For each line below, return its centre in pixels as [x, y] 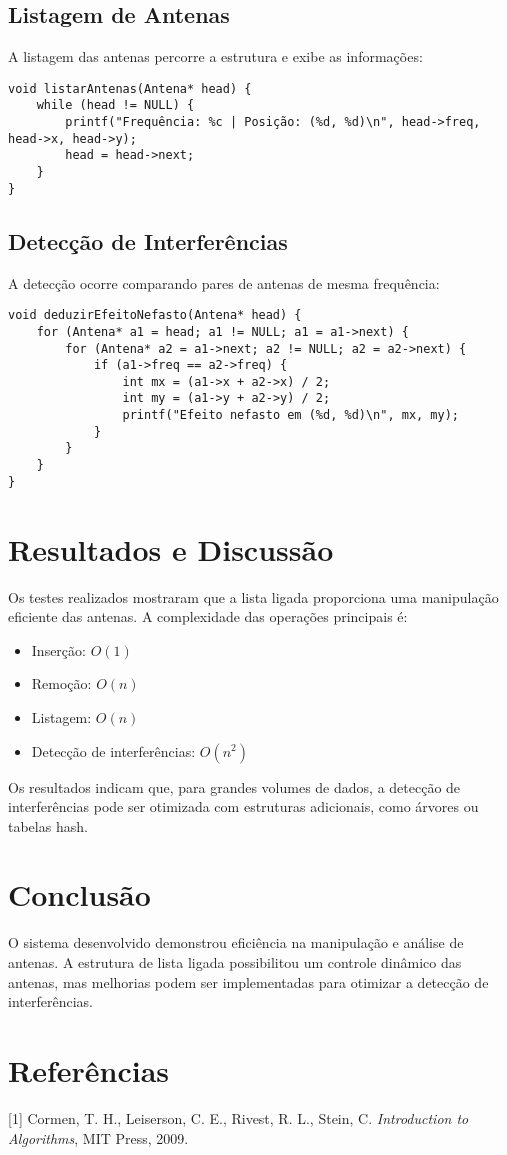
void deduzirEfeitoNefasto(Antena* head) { [155, 315]
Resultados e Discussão [171, 548]
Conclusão [79, 894]
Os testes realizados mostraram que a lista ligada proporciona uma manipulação [253, 596]
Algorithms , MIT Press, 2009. [98, 1137]
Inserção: [58, 649]
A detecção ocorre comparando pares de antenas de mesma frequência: [224, 282]
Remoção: [61, 683]
